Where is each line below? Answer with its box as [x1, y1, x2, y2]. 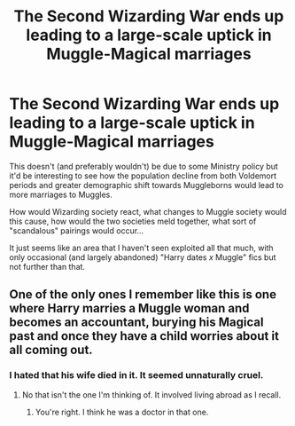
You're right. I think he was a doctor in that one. [35, 406, 209, 417]
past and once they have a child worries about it [9, 328, 279, 343]
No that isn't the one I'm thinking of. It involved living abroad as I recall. [21, 389, 282, 400]
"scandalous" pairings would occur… [9, 225, 144, 236]
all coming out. [9, 343, 93, 358]
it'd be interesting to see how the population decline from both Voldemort [9, 170, 277, 181]
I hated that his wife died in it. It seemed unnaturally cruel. [9, 369, 264, 382]
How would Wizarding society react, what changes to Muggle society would [9, 206, 287, 217]
